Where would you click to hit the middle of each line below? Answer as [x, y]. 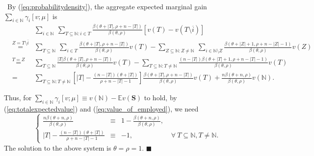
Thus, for [18, 98]
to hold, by [160, 98]
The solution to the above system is [58, 147]
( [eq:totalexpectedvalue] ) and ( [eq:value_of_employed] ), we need [101, 109]
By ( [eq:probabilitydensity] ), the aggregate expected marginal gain [107, 6]
